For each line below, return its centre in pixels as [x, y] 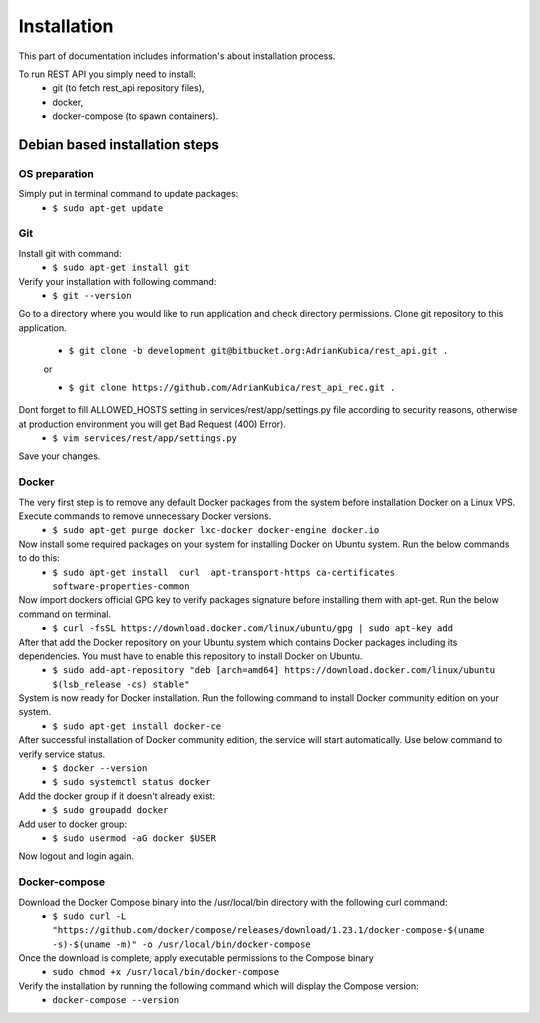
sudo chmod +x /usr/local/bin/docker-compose [166, 972]
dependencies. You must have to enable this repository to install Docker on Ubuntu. [190, 656]
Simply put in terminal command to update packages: [128, 194]
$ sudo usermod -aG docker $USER [134, 838]
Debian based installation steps [119, 144]
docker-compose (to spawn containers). [135, 116]
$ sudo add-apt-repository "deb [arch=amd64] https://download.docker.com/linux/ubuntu [274, 670]
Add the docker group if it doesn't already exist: [116, 796]
